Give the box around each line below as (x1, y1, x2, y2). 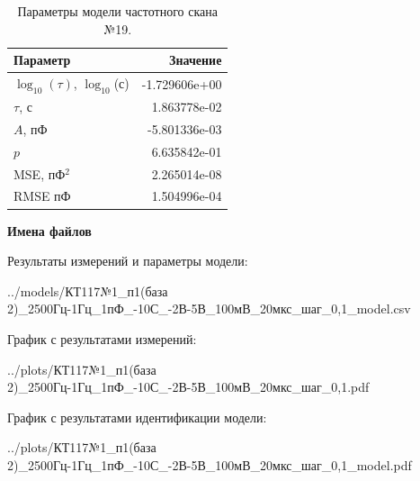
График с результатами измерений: (7, 329, 197, 348)
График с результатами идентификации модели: (7, 407, 267, 426)
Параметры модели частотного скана (17, 2, 218, 20)
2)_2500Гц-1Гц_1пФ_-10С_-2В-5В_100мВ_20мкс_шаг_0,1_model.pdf (7, 455, 412, 474)
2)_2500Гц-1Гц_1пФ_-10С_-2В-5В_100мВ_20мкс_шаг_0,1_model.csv (7, 299, 411, 318)
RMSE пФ (13, 186, 71, 205)
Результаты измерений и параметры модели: (7, 251, 248, 270)
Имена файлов (7, 221, 92, 240)
